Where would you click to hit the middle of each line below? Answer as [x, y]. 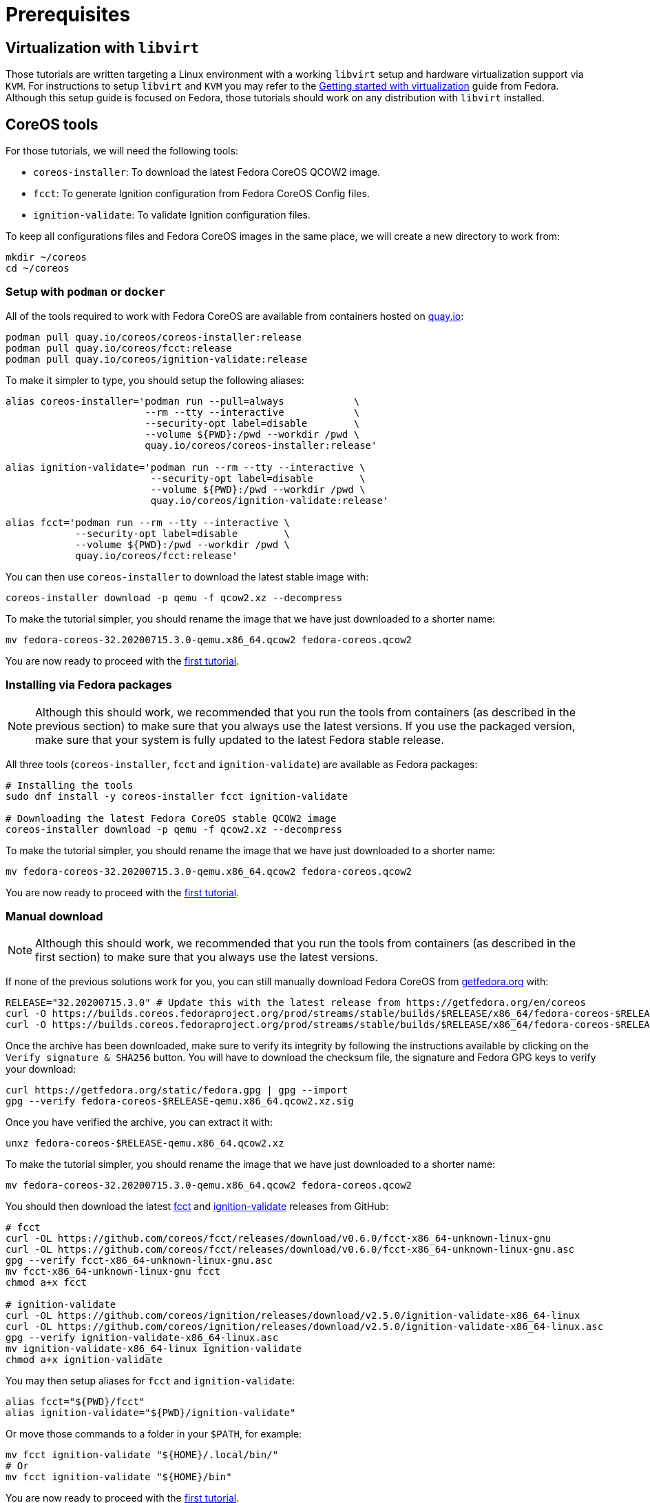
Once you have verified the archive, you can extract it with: [139, 1122]
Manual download [54, 916]
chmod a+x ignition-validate [84, 1360]
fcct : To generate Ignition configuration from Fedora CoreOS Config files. [201, 194]
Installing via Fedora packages [89, 685]
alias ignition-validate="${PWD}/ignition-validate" [151, 1413]
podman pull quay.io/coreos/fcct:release [119, 348]
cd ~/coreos [38, 269]
